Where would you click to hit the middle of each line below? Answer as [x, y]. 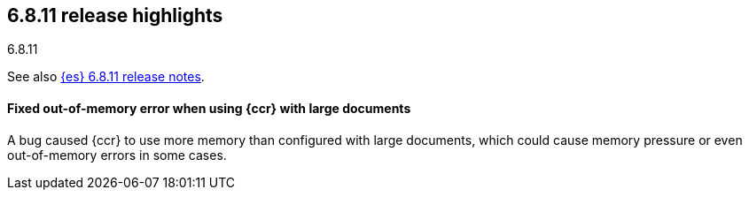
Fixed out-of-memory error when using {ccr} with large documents [209, 109]
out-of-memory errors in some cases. [117, 155]
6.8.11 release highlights [115, 15]
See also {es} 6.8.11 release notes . [106, 77]
